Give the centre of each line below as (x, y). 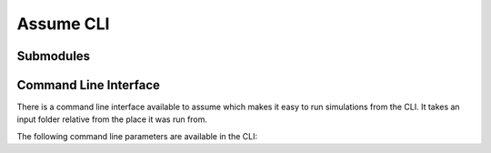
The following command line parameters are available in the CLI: (137, 136)
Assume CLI (63, 24)
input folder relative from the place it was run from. (112, 119)
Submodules (54, 56)
